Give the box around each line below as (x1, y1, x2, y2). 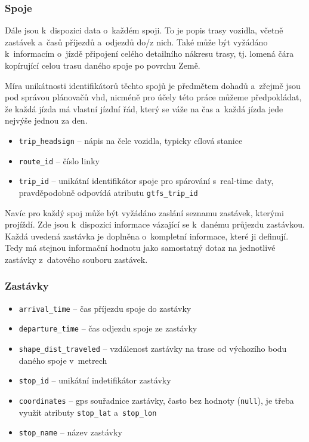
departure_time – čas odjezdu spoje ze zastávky (18, 322, 197, 334)
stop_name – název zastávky (18, 426, 122, 438)
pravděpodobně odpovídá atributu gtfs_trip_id (18, 186, 198, 198)
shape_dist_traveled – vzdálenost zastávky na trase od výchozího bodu (18, 342, 287, 355)
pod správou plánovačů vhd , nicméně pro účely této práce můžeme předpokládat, (5, 91, 302, 103)
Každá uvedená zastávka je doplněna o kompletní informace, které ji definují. (5, 229, 289, 242)
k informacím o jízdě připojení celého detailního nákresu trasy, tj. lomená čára (5, 47, 294, 60)
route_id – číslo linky (18, 154, 100, 167)
